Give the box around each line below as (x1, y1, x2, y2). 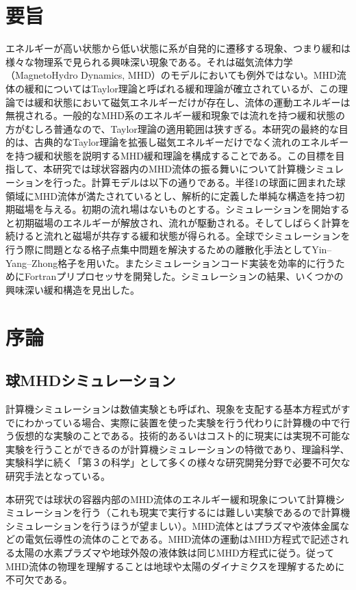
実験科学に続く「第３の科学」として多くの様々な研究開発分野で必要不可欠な (5, 455, 351, 470)
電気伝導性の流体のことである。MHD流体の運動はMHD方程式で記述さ (24, 532, 340, 546)
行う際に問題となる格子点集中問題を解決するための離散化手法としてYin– (5, 242, 332, 257)
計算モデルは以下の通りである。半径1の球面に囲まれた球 (91, 175, 346, 190)
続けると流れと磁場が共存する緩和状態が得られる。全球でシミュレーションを (5, 229, 351, 243)
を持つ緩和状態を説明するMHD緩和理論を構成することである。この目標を (5, 148, 335, 162)
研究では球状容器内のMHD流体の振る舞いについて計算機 (52, 162, 306, 176)
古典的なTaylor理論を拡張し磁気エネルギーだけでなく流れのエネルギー (34, 135, 349, 149)
